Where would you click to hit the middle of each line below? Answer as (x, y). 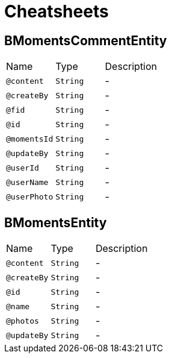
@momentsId (30, 139)
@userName (27, 182)
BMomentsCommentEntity (86, 40)
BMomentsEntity (56, 222)
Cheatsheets (57, 11)
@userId (23, 168)
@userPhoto (30, 196)
